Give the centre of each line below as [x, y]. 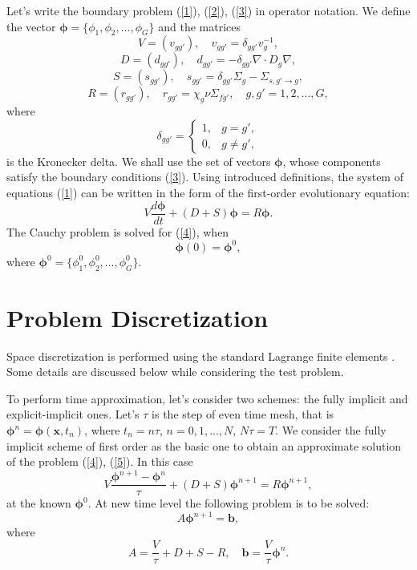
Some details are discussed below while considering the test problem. [175, 372]
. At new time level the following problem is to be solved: [229, 503]
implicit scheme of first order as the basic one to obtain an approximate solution [204, 445]
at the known [39, 503]
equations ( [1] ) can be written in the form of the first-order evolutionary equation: [208, 192]
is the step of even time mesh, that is [243, 414]
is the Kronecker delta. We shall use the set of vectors [139, 161]
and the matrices [199, 26]
